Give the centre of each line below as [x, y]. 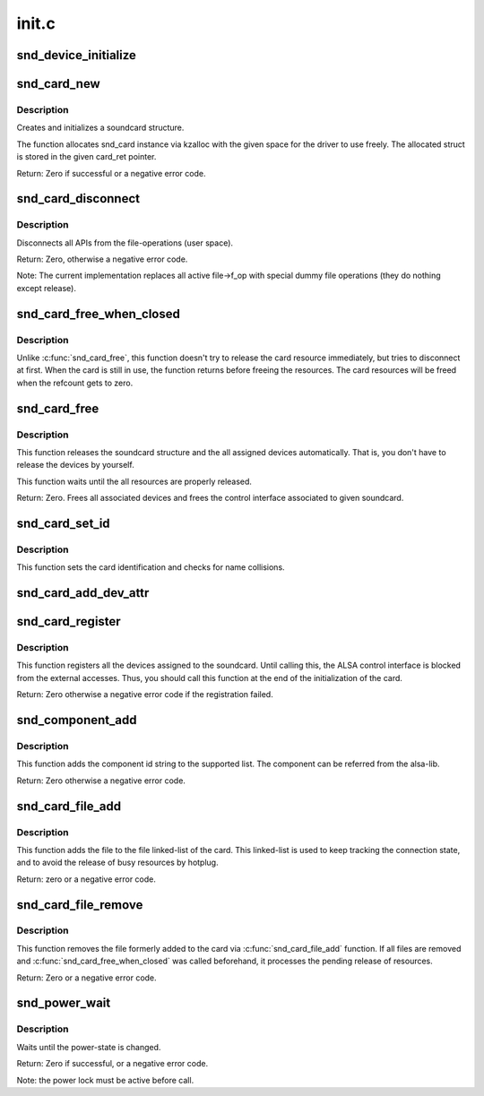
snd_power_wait [64, 1003]
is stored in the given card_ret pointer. [86, 157]
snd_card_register [69, 621]
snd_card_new [58, 84]
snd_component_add [77, 720]
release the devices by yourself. [75, 465]
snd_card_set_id [64, 523]
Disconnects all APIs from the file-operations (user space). [125, 243]
